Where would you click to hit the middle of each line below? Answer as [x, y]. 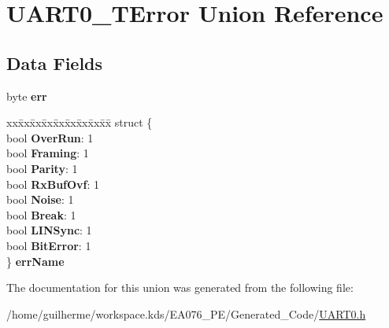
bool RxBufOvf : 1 [53, 184]
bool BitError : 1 [49, 245]
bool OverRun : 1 [50, 137]
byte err [27, 96]
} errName [35, 261]
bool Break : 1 [41, 214]
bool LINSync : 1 [49, 230]
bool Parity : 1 [42, 168]
